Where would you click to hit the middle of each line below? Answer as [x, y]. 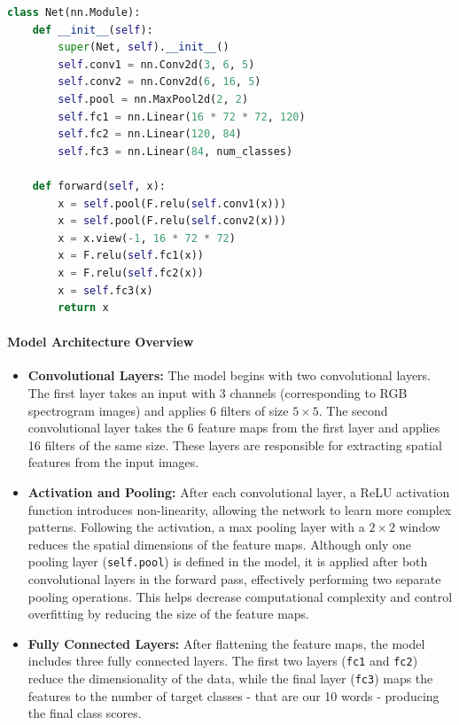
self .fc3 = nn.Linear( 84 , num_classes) [175, 151]
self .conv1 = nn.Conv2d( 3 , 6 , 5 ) [156, 64]
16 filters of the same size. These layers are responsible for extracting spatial [235, 444]
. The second [353, 410]
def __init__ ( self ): [93, 30]
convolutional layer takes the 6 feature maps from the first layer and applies [234, 428]
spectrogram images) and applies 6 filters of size [158, 410]
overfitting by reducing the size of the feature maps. [169, 614]
